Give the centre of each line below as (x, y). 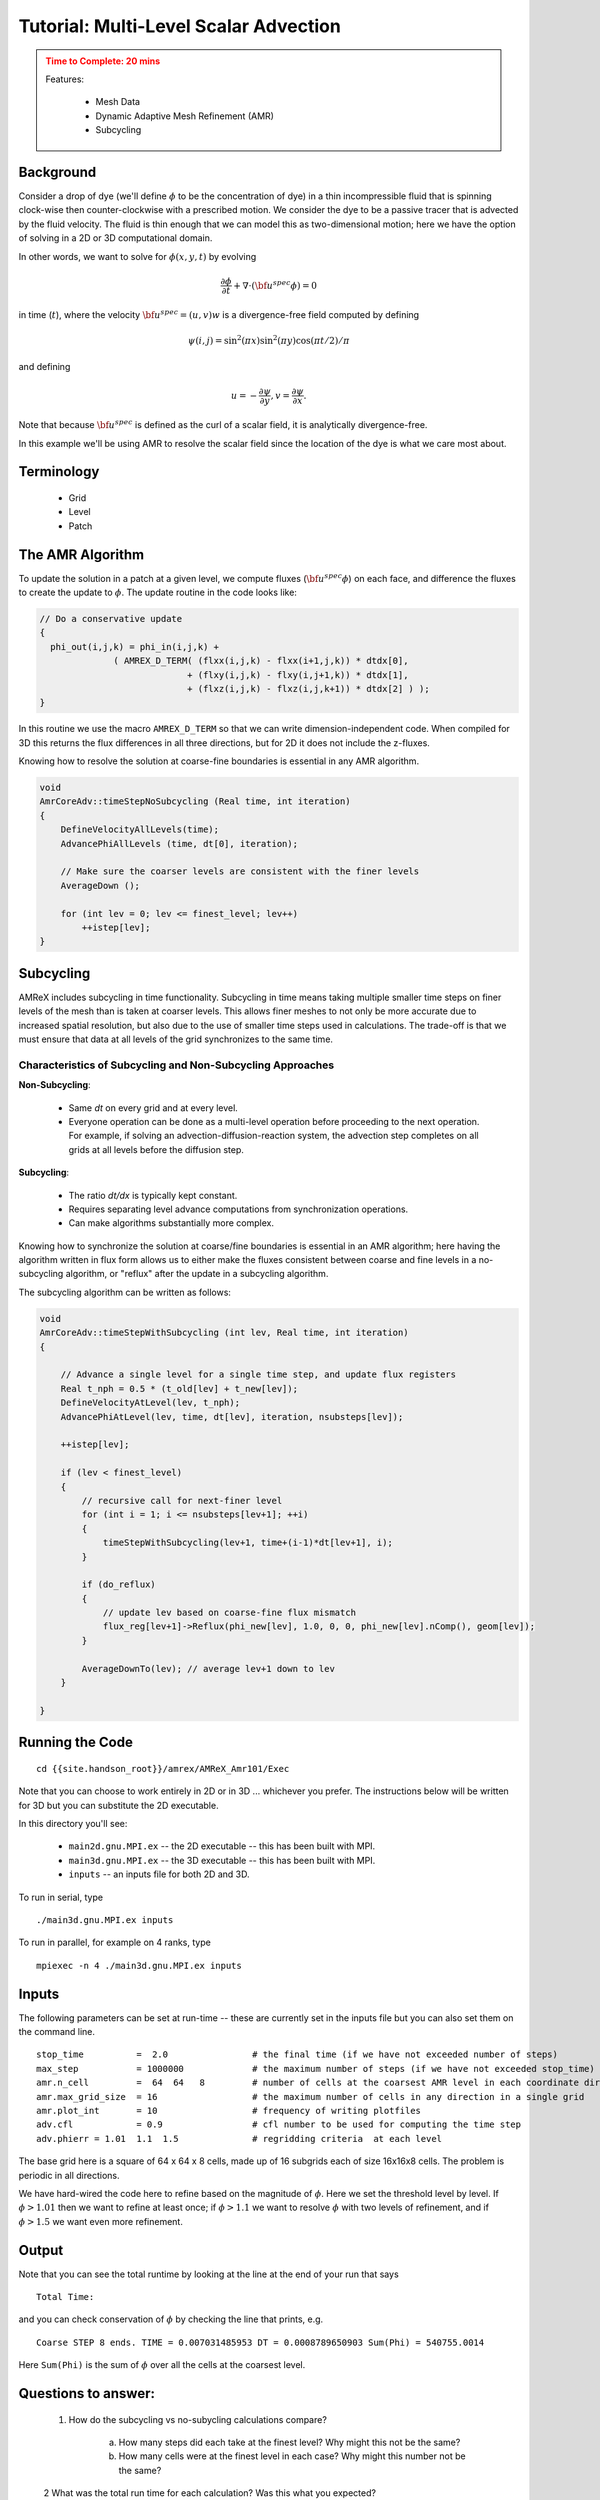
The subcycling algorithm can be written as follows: (125, 1292)
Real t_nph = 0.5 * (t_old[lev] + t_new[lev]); (179, 1388)
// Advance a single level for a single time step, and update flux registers (258, 1374)
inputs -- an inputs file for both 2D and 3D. (159, 1874)
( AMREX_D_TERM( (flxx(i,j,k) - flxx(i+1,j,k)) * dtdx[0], (261, 661)
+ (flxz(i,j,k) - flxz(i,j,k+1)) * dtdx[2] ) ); (308, 688)
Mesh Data (117, 102)
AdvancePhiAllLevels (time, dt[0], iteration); (179, 843)
